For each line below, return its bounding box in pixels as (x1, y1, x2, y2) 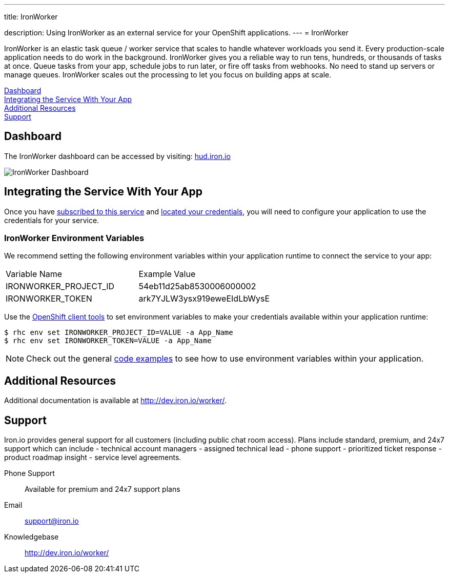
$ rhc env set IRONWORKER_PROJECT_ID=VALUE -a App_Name (4, 328, 233, 337)
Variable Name (6, 269, 63, 280)
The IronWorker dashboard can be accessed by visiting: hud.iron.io (4, 151, 231, 161)
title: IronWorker (4, 12, 58, 21)
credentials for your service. (4, 215, 99, 225)
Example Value (138, 269, 196, 280)
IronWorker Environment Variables (4, 233, 145, 244)
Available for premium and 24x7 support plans (25, 485, 180, 494)
